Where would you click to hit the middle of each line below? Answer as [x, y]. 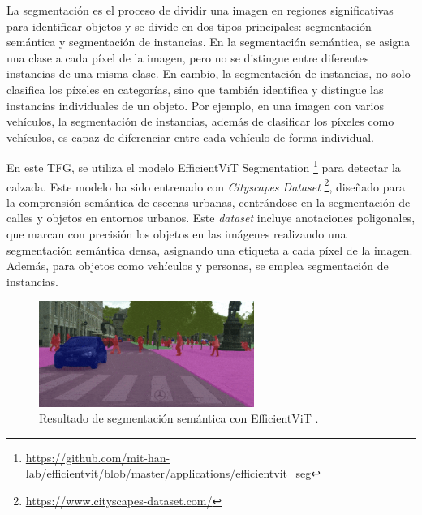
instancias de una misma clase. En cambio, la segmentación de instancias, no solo [209, 73]
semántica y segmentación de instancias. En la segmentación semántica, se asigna [209, 42]
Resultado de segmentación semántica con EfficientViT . [179, 418]
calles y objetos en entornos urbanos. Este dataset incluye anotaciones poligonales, [211, 218]
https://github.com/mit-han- [98, 457]
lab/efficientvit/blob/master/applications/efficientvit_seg [168, 473]
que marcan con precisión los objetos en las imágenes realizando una [177, 234]
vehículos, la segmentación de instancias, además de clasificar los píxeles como [200, 121]
